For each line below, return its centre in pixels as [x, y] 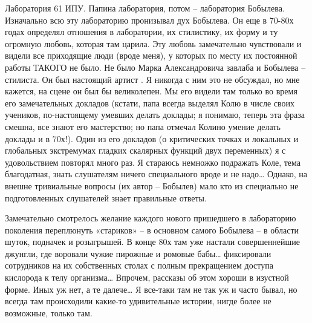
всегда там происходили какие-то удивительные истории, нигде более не [138, 301]
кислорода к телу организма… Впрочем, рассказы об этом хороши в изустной [147, 277]
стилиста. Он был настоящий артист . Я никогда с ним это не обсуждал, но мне [152, 79]
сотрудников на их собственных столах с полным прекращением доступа [139, 265]
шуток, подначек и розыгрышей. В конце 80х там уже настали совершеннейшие [153, 242]
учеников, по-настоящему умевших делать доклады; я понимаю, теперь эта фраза [155, 115]
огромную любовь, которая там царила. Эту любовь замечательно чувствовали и [153, 43]
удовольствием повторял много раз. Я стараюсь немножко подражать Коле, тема [153, 162]
